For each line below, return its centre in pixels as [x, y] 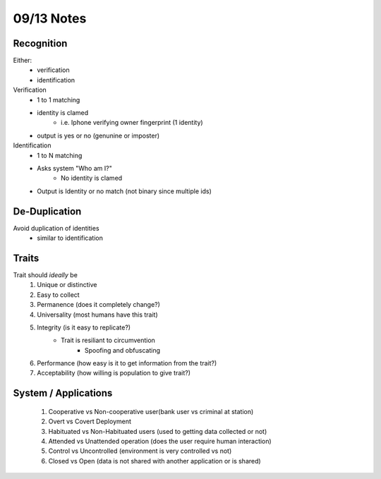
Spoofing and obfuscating [122, 350]
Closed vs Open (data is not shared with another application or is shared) [155, 461]
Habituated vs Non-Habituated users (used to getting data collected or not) [158, 431]
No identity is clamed [92, 178]
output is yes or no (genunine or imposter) [98, 135]
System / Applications [63, 393]
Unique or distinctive [67, 285]
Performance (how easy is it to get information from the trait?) [127, 363]
